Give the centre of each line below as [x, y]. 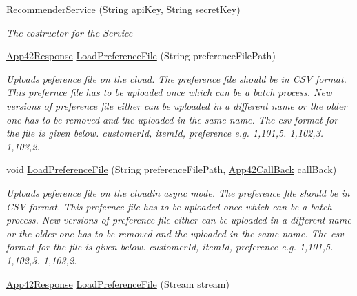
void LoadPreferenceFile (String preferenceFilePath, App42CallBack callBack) [172, 169]
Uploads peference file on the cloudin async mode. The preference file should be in [178, 192]
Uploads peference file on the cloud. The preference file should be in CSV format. [176, 78]
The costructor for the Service [70, 32]
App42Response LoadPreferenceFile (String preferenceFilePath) [141, 56]
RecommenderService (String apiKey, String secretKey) [123, 9]
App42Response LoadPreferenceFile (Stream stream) [118, 283]
